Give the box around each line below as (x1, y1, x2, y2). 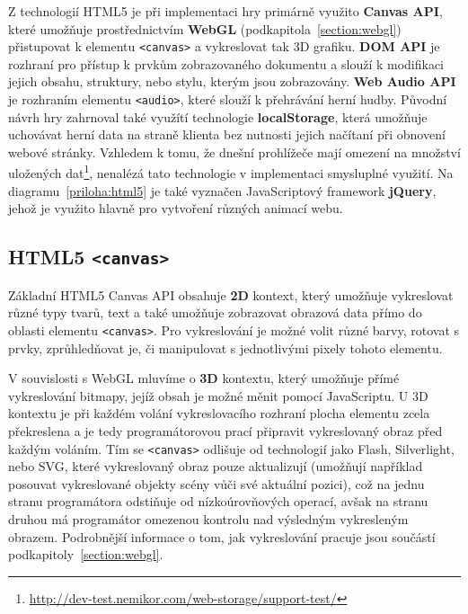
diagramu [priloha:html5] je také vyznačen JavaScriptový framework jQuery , (8, 181, 437, 200)
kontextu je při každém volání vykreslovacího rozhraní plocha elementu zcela (8, 404, 430, 423)
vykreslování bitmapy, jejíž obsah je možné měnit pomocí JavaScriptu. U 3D (8, 386, 428, 405)
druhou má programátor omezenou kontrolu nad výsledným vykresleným (8, 509, 409, 528)
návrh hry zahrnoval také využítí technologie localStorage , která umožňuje (8, 107, 428, 126)
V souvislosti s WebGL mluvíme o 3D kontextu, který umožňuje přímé (8, 369, 400, 387)
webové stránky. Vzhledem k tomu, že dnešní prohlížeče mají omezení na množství (8, 142, 461, 161)
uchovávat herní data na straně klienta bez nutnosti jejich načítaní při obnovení (8, 125, 446, 144)
